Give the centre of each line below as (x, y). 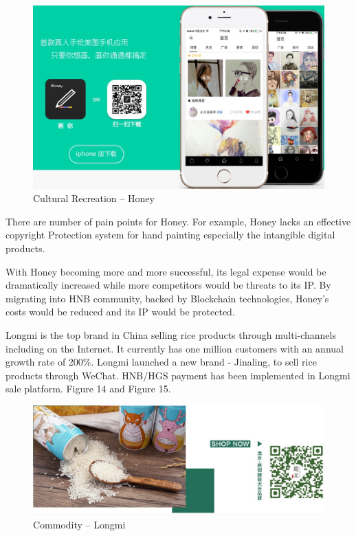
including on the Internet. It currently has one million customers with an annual (175, 348)
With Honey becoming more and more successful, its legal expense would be (166, 271)
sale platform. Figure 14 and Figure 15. (88, 389)
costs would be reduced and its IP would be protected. (120, 312)
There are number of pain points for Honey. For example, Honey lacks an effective (178, 221)
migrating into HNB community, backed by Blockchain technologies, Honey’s (167, 298)
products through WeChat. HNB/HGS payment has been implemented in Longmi (178, 375)
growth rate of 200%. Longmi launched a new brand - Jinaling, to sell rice (161, 362)
